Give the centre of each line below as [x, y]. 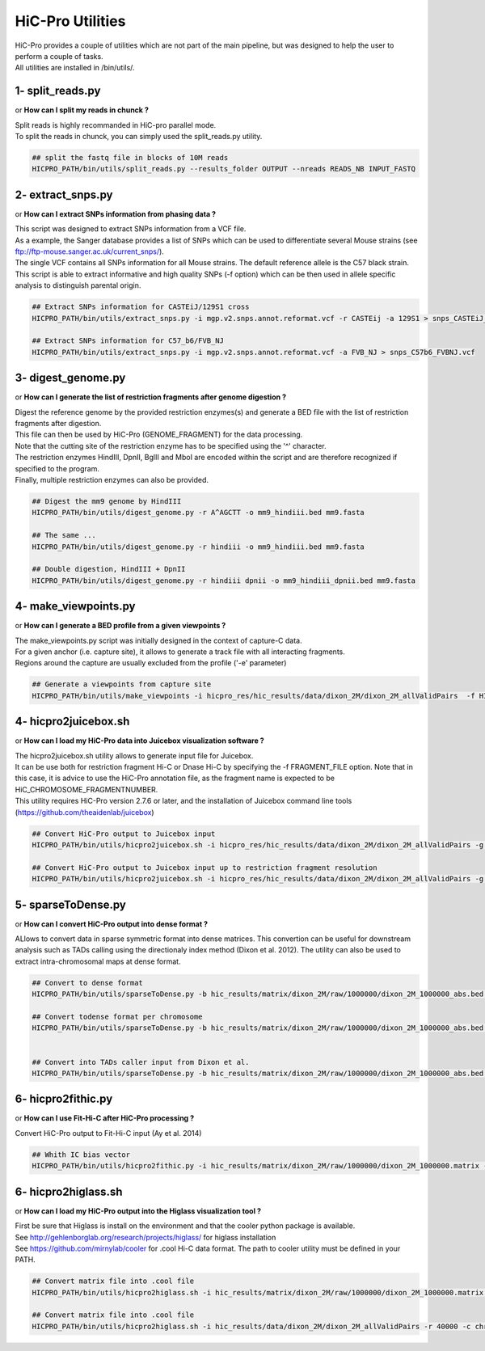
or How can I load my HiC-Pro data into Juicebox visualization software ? [139, 741]
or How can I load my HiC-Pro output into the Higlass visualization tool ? [138, 1211]
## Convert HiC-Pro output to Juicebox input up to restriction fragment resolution [205, 868]
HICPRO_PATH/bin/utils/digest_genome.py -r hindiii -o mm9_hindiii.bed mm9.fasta [198, 547]
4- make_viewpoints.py [75, 606]
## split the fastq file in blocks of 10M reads [130, 158]
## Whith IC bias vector [81, 1155]
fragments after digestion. [58, 424]
